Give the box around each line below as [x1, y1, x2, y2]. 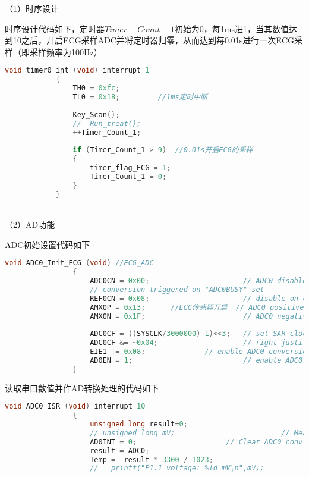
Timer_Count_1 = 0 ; [90, 172, 167, 181]
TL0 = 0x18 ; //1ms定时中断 [72, 93, 208, 101]
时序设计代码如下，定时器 [5, 22, 105, 34]
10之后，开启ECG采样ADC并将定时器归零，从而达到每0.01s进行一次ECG [12, 34, 294, 46]
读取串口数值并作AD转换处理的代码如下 [5, 381, 159, 394]
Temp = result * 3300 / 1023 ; [90, 455, 213, 464]
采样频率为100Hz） [29, 45, 102, 58]
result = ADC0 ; [90, 446, 150, 455]
